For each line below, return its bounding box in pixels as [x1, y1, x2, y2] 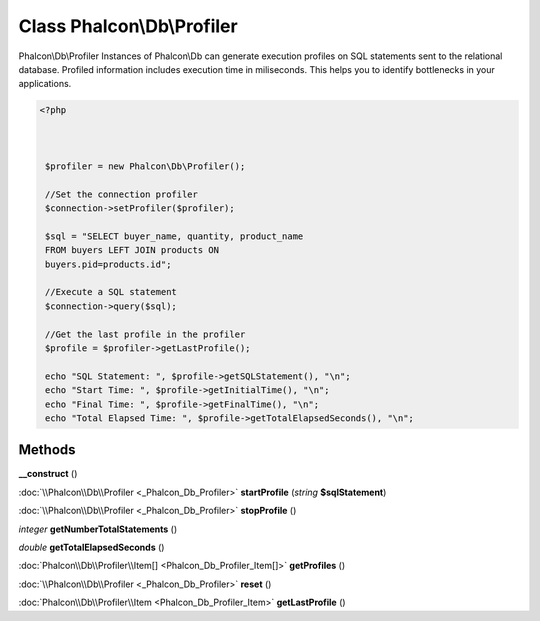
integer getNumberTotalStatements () [18, 523, 178, 535]
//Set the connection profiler [45, 188, 199, 200]
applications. [18, 78, 72, 90]
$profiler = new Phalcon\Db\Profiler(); [45, 160, 246, 172]
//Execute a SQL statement [45, 286, 177, 298]
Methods [18, 441, 76, 459]
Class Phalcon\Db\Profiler [18, 15, 239, 37]
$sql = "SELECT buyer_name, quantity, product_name [45, 230, 304, 242]
